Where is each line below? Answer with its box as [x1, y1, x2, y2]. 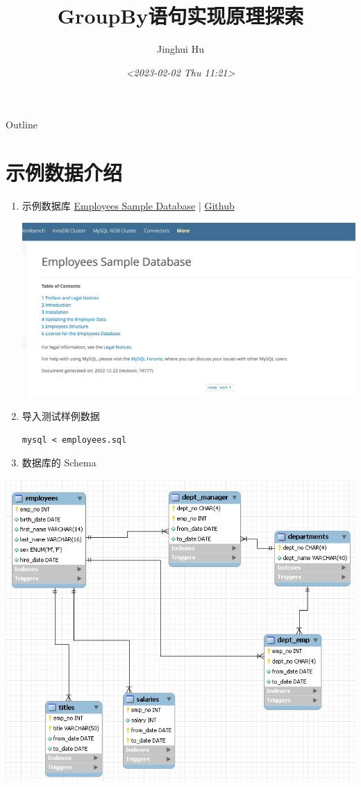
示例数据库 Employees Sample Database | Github [22, 198, 235, 213]
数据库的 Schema [22, 455, 96, 470]
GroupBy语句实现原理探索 [57, 1, 304, 30]
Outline [6, 117, 37, 132]
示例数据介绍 [6, 158, 123, 187]
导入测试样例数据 [22, 409, 100, 423]
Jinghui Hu [157, 42, 204, 56]
